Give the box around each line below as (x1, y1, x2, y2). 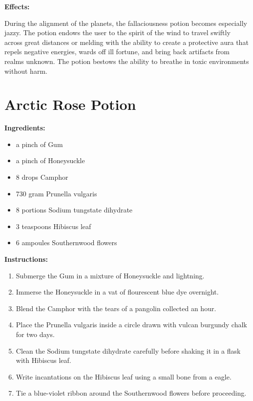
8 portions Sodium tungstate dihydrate (16, 205, 133, 215)
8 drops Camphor (16, 172, 68, 182)
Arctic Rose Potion (4, 94, 136, 114)
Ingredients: (4, 123, 45, 133)
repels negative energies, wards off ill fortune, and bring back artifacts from (4, 46, 230, 57)
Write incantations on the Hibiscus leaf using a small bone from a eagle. (16, 371, 232, 381)
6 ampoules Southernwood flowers (16, 237, 117, 248)
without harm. (4, 65, 47, 76)
